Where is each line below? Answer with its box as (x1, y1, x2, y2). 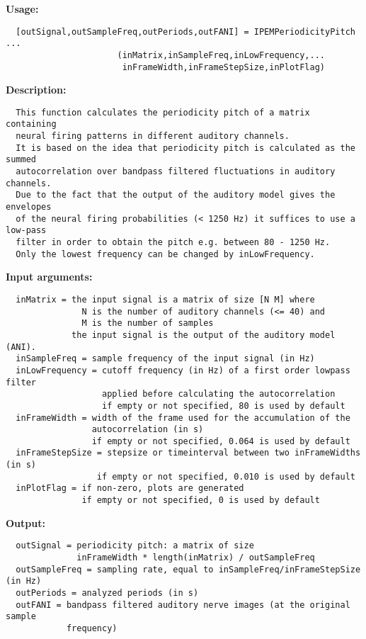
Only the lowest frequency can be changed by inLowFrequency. (16, 249, 315, 259)
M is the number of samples (81, 318, 214, 329)
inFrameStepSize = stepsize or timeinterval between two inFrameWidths (16, 448, 361, 458)
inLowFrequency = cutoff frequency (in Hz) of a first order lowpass (16, 365, 350, 375)
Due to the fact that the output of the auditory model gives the (16, 190, 336, 200)
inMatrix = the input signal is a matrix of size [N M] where (16, 294, 315, 305)
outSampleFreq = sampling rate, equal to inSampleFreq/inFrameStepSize (16, 564, 361, 575)
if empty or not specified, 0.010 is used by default (96, 471, 355, 482)
